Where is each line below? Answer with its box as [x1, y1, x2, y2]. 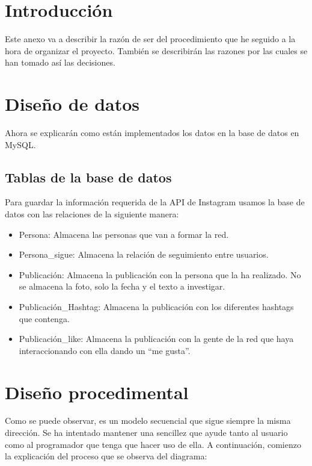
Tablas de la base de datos [5, 167, 172, 186]
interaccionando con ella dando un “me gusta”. [19, 344, 191, 356]
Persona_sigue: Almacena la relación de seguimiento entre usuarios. [19, 248, 269, 261]
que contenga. [19, 312, 70, 325]
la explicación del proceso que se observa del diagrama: [5, 450, 207, 462]
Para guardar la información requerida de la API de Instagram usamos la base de [5, 196, 305, 208]
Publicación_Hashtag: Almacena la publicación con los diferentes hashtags [19, 300, 294, 312]
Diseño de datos [5, 92, 140, 116]
